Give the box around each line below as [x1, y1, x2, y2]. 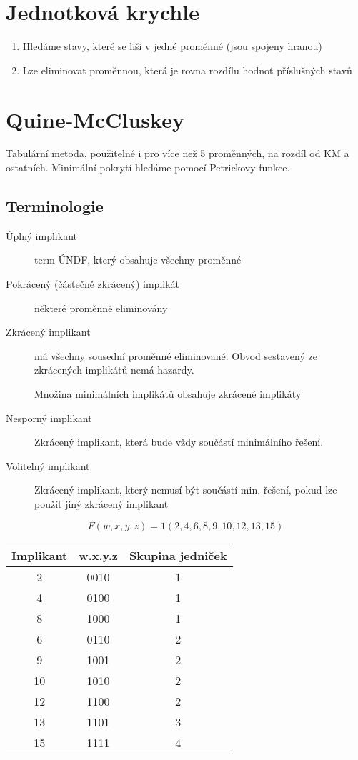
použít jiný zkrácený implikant [34, 496, 169, 511]
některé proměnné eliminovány [34, 300, 168, 315]
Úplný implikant [6, 228, 77, 243]
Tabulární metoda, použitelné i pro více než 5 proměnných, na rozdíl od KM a [6, 146, 349, 161]
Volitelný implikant [6, 458, 90, 473]
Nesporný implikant [6, 410, 92, 425]
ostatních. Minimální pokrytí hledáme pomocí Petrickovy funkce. [6, 160, 290, 175]
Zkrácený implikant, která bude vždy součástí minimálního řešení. [34, 434, 324, 449]
